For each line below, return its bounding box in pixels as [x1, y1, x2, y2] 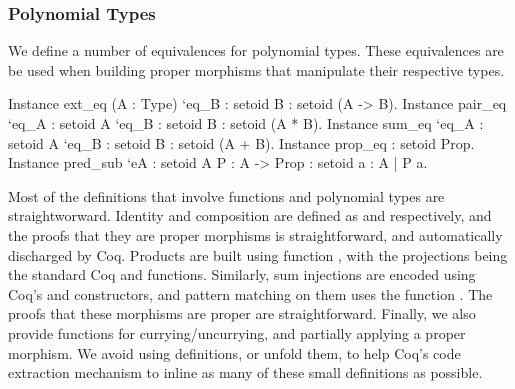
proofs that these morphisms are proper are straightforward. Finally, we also [8, 303, 476, 324]
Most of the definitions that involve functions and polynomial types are [8, 185, 445, 206]
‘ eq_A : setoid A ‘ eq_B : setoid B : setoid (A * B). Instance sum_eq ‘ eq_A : [8, 113, 484, 133]
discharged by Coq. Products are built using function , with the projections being [8, 244, 508, 265]
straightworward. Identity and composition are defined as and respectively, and [8, 205, 492, 226]
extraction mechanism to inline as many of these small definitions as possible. [8, 362, 483, 383]
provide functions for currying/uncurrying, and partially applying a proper [8, 322, 466, 343]
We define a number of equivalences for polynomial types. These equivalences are [8, 40, 504, 61]
